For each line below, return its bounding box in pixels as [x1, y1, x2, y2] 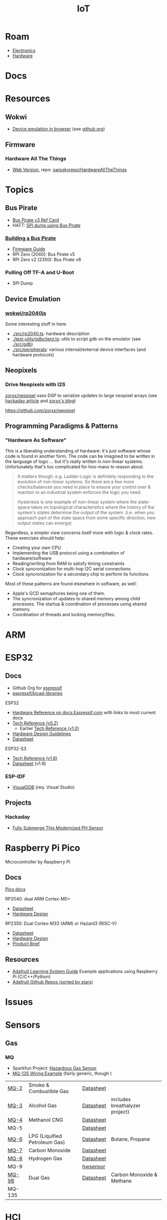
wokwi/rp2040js [5, 310, 47, 317]
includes [111, 1096, 131, 1103]
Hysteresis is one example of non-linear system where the [17, 499, 137, 505]
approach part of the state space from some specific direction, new [17, 515, 156, 521]
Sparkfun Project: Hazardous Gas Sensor [12, 1065, 97, 1071]
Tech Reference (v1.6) [12, 755, 58, 761]
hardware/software [12, 555, 52, 561]
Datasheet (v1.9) [12, 760, 46, 767]
